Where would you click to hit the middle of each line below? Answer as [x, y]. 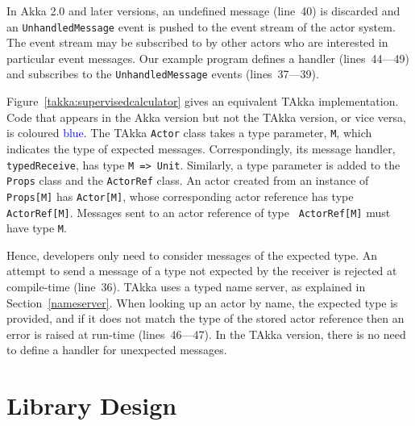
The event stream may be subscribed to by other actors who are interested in [197, 42]
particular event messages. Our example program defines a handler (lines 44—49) [208, 58]
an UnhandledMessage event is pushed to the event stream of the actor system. [201, 26]
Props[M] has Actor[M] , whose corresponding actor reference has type [180, 196]
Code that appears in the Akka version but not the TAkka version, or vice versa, [206, 117]
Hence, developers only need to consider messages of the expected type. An [192, 255]
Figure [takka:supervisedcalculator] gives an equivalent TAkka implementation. [203, 101]
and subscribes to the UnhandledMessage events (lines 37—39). [163, 74]
